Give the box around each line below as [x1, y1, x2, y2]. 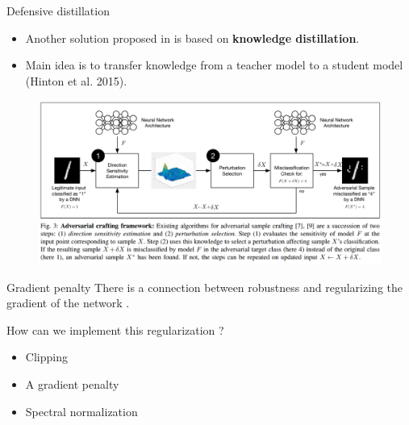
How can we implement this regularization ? [6, 321, 224, 338]
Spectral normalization [25, 402, 138, 419]
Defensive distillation [6, 2, 110, 19]
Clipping [25, 348, 68, 365]
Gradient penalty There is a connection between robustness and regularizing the [6, 278, 403, 295]
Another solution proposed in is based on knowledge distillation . [25, 29, 360, 46]
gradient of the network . [6, 294, 130, 311]
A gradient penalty [25, 376, 119, 393]
